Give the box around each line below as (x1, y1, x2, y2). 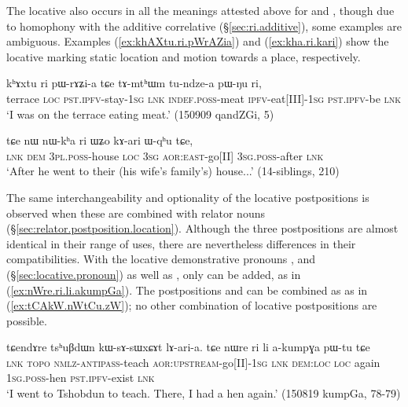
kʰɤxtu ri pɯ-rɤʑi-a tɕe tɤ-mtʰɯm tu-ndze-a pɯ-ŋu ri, (6, 75, 262, 91)
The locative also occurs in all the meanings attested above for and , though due (6, 2, 395, 18)
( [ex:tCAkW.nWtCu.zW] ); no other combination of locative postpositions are (6, 297, 377, 313)
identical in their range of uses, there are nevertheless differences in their (6, 235, 356, 251)
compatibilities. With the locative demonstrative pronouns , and (6, 251, 316, 267)
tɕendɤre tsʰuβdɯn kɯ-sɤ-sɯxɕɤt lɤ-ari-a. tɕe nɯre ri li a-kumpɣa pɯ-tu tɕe (6, 339, 370, 355)
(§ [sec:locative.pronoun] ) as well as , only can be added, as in (6, 266, 301, 282)
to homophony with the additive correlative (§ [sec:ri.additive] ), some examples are (6, 17, 402, 34)
